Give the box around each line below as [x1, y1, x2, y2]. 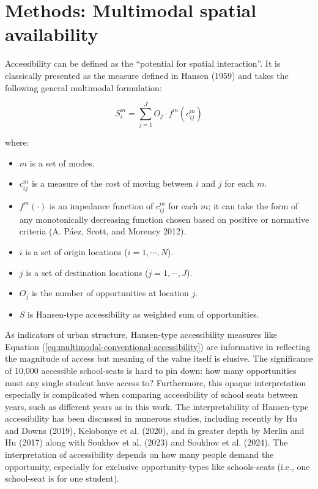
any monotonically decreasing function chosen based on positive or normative [19, 212, 309, 225]
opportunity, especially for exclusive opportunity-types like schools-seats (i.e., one [5, 460, 310, 472]
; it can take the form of [208, 199, 298, 212]
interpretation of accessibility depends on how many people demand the [5, 448, 274, 461]
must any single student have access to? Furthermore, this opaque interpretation [5, 376, 306, 389]
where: [5, 136, 29, 149]
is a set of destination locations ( [26, 266, 149, 278]
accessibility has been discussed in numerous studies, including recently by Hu [5, 412, 297, 425]
